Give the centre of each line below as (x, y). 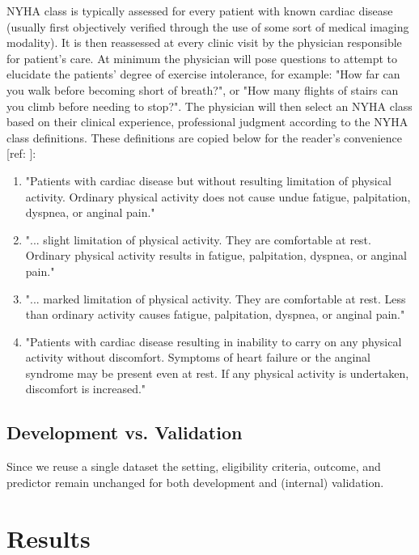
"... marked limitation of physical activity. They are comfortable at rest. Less (216, 298)
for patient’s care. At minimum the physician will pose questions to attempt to (202, 58)
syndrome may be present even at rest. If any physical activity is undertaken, (217, 373)
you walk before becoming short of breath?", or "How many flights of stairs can (203, 89)
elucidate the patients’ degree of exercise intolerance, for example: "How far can (203, 74)
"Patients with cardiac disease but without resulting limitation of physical (208, 180)
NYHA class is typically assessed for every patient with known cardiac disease (200, 11)
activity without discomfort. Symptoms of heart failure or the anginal (198, 357)
